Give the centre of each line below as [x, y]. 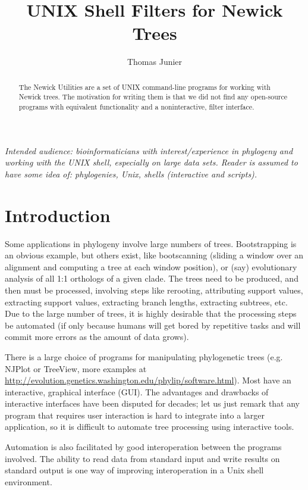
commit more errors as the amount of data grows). [97, 337]
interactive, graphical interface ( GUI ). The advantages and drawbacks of [137, 391]
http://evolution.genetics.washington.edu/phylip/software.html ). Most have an [148, 380]
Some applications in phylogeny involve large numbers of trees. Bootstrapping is [151, 243]
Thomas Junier [155, 62]
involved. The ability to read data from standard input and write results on [142, 458]
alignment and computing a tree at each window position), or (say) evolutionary [151, 266]
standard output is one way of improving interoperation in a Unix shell [134, 470]
